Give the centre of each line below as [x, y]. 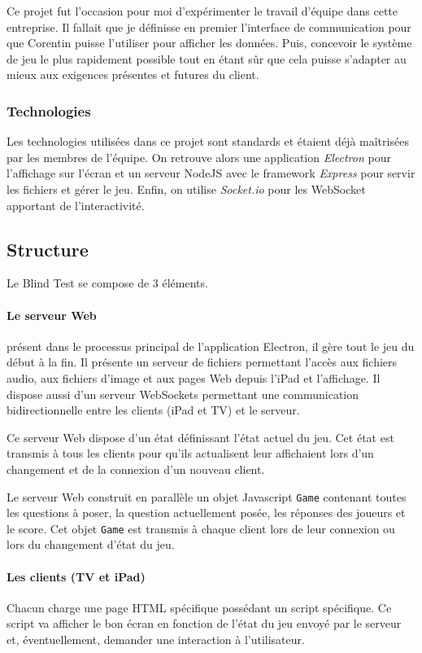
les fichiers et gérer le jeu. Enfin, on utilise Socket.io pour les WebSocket [186, 188]
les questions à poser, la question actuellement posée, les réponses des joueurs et [206, 513]
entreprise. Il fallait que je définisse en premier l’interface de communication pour [209, 26]
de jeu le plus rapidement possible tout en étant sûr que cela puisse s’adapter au [207, 58]
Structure [48, 249]
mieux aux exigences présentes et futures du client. [133, 75]
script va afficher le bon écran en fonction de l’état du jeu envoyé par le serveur [204, 623]
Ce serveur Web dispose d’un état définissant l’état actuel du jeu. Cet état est [200, 437]
